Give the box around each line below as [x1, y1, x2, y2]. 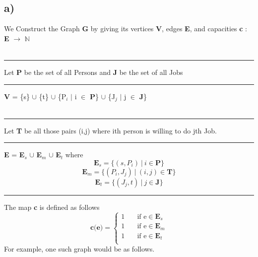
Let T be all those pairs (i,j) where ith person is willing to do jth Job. [4, 125, 217, 135]
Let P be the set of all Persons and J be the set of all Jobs [4, 66, 183, 77]
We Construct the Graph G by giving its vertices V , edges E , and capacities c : [4, 23, 247, 34]
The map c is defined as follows [4, 201, 100, 212]
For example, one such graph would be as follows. [4, 244, 155, 254]
